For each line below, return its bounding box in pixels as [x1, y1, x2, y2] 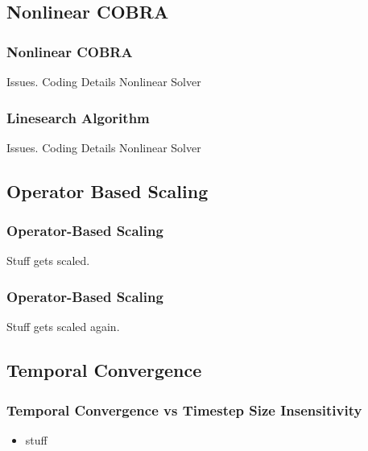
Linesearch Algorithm [6, 107, 150, 127]
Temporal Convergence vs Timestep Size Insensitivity [6, 399, 362, 420]
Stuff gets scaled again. [6, 318, 120, 335]
